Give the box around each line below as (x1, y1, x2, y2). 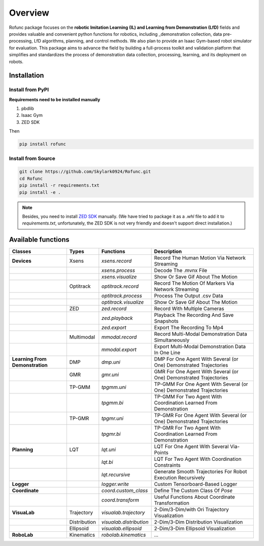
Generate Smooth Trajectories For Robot (154, 468, 247, 475)
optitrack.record (101, 283, 139, 290)
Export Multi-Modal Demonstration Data (154, 343, 246, 350)
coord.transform (101, 497, 139, 503)
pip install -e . (19, 189, 61, 195)
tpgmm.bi (101, 399, 124, 406)
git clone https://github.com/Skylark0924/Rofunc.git (19, 169, 151, 175)
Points (154, 449, 169, 456)
